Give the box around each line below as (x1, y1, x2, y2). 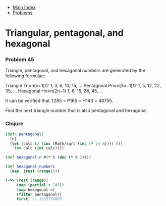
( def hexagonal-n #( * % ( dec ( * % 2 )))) (5, 155, 92, 160)
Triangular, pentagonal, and (5, 27, 124, 39)
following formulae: (5, 73, 45, 79)
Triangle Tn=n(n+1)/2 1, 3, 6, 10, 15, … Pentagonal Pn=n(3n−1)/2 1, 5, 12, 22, (5, 83, 161, 89)
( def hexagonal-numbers (5, 164, 56, 169)
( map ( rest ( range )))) (10, 169, 60, 174)
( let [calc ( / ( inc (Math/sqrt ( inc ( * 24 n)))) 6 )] (10, 141, 123, 146)
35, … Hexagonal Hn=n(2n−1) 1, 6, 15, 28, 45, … (5, 88, 103, 94)
